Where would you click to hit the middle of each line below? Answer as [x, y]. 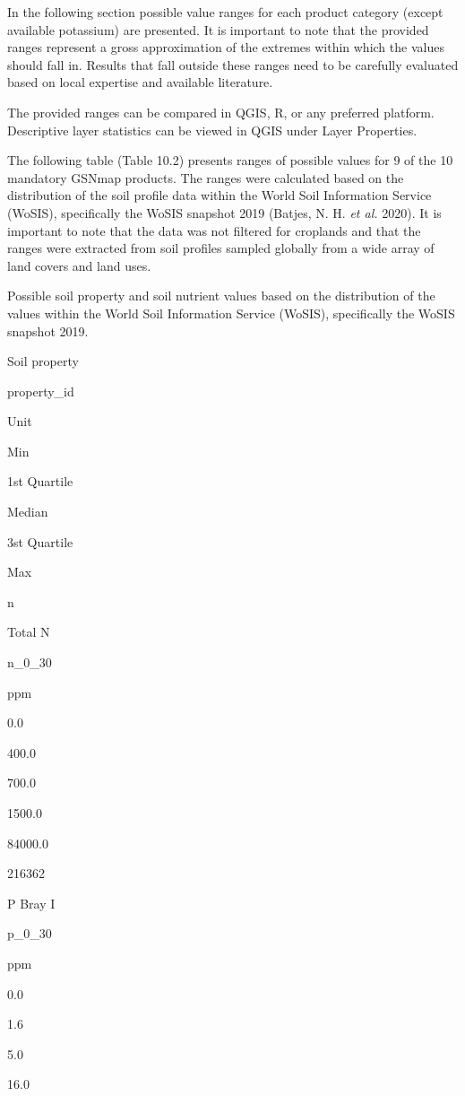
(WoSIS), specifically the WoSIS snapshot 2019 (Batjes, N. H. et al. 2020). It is [224, 212]
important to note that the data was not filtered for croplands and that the [214, 230]
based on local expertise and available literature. [140, 82]
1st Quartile [40, 481]
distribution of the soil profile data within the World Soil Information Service [220, 195]
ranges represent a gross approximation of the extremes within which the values [226, 47]
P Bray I [31, 903]
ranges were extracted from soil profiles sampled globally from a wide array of [221, 248]
